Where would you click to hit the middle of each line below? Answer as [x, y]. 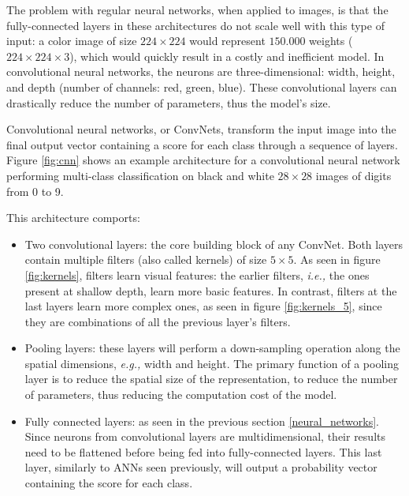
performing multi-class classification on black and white [140, 175]
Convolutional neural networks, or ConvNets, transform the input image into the [201, 129]
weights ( [331, 41]
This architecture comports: [73, 218]
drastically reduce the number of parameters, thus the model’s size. [169, 102]
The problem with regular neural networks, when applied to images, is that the [197, 9]
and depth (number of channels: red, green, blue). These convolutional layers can [202, 86]
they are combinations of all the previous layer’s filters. [158, 321]
